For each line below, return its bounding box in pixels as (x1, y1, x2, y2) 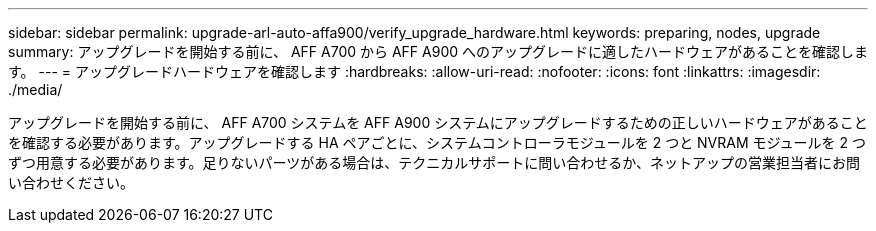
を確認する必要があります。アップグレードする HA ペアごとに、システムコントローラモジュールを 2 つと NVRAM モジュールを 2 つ (8, 134, 866, 151)
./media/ (8, 81, 63, 98)
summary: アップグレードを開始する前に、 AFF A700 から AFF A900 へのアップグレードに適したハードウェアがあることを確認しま (8, 43, 868, 60)
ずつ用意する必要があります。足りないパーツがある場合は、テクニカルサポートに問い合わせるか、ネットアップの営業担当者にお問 (8, 154, 861, 171)
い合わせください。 (8, 174, 134, 191)
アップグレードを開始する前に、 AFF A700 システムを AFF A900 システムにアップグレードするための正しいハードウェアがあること (8, 114, 868, 131)
